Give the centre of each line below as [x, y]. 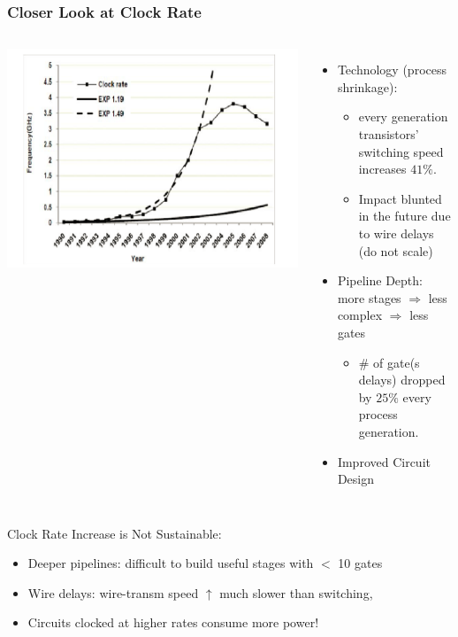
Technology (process [392, 70]
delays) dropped [402, 380]
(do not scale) [396, 250]
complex [360, 315]
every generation [403, 117]
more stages [369, 297]
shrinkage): [367, 86]
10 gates [360, 563]
